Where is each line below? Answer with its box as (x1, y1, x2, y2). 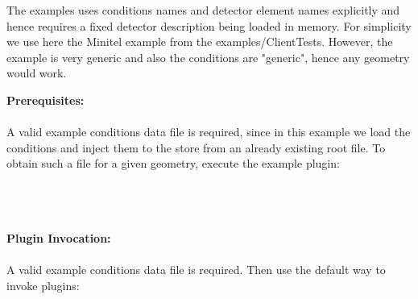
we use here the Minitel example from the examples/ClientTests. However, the (6, 33, 393, 50)
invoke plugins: (6, 276, 80, 293)
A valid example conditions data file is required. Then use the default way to (6, 260, 386, 277)
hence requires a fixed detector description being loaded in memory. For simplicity (6, 17, 412, 34)
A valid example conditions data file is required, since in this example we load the (6, 123, 411, 140)
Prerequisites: (6, 91, 85, 108)
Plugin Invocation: (6, 229, 111, 246)
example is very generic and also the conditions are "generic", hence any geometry (6, 48, 410, 65)
